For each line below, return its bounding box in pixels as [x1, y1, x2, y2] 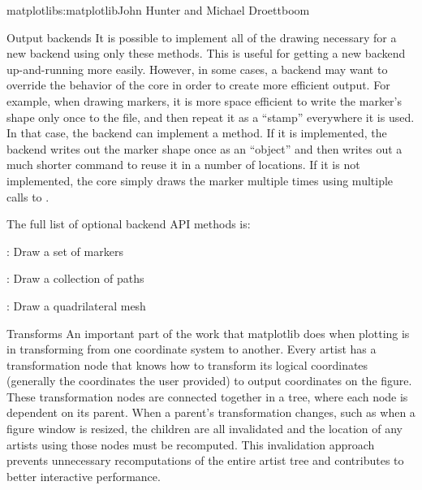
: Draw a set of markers [6, 242, 123, 259]
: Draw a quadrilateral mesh [6, 297, 146, 314]
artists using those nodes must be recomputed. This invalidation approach [6, 436, 375, 453]
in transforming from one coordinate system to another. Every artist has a [6, 340, 377, 358]
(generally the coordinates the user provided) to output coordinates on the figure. [6, 372, 412, 389]
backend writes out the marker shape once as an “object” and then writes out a [6, 140, 403, 157]
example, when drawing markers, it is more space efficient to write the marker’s [6, 92, 403, 109]
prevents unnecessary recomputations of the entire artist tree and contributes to [6, 452, 404, 469]
